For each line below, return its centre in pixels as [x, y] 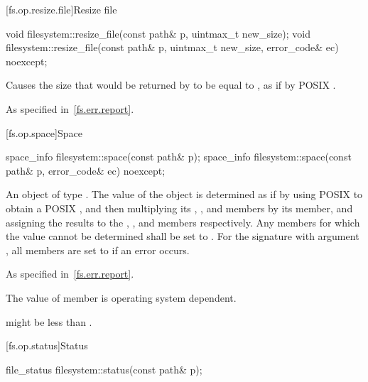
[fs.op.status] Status [47, 345]
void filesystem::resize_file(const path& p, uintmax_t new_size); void [158, 33]
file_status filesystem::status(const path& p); [104, 369]
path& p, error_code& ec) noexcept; [86, 170]
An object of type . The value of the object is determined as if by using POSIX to [184, 194]
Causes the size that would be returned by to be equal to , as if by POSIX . [171, 85]
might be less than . [49, 321]
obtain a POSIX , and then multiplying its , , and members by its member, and [179, 208]
